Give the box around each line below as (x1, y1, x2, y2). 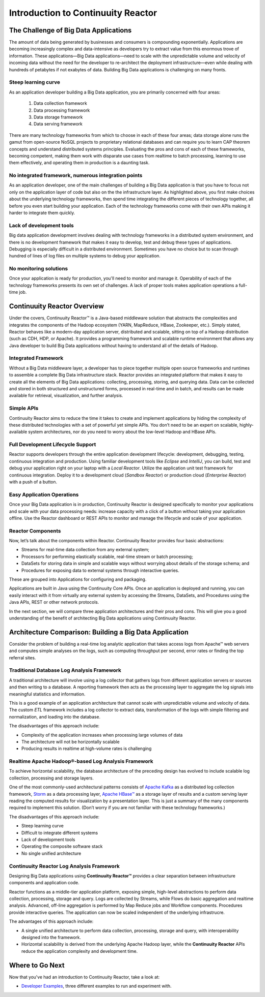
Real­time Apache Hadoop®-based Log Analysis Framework (9, 758, 154, 765)
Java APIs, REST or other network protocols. (9, 599, 99, 605)
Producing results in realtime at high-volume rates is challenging (21, 746, 152, 751)
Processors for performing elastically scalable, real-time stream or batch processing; (21, 554, 193, 560)
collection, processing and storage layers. (9, 775, 94, 781)
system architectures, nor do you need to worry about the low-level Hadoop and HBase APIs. (28, 429, 217, 435)
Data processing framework (33, 107, 90, 113)
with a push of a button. (9, 479, 57, 485)
